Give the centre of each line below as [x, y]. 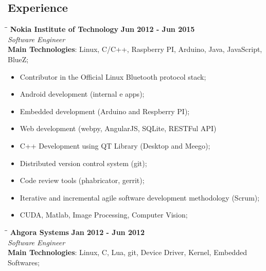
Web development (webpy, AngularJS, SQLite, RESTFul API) [118, 128]
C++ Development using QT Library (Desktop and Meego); [115, 145]
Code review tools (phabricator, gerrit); [82, 180]
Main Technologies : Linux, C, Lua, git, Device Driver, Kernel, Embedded [127, 252]
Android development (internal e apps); [82, 94]
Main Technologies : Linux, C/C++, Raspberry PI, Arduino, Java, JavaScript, [135, 49]
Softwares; [24, 262]
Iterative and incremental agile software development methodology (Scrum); [140, 197]
